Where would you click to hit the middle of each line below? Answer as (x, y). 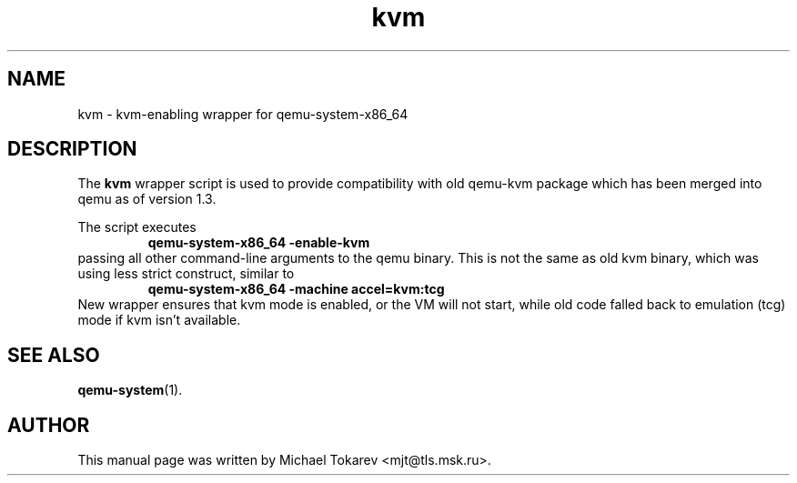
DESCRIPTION (72, 149)
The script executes (137, 227)
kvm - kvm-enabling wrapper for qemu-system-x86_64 (243, 114)
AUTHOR (49, 425)
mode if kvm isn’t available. (159, 320)
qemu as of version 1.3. (147, 199)
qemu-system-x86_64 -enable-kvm (259, 243)
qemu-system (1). (130, 390)
